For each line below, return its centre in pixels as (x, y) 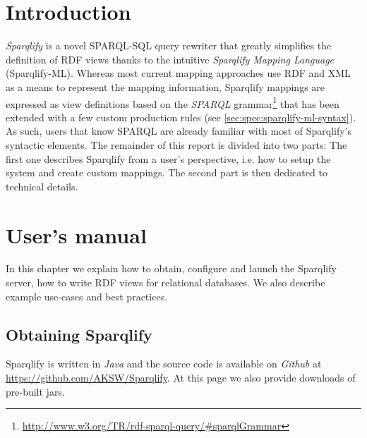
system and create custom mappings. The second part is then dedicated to (167, 172)
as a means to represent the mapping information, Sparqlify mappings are (166, 86)
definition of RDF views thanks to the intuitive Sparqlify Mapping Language (170, 59)
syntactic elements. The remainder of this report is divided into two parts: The (176, 144)
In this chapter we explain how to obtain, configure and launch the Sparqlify (171, 268)
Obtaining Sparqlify (79, 334)
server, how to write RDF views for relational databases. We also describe (166, 282)
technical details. (42, 186)
